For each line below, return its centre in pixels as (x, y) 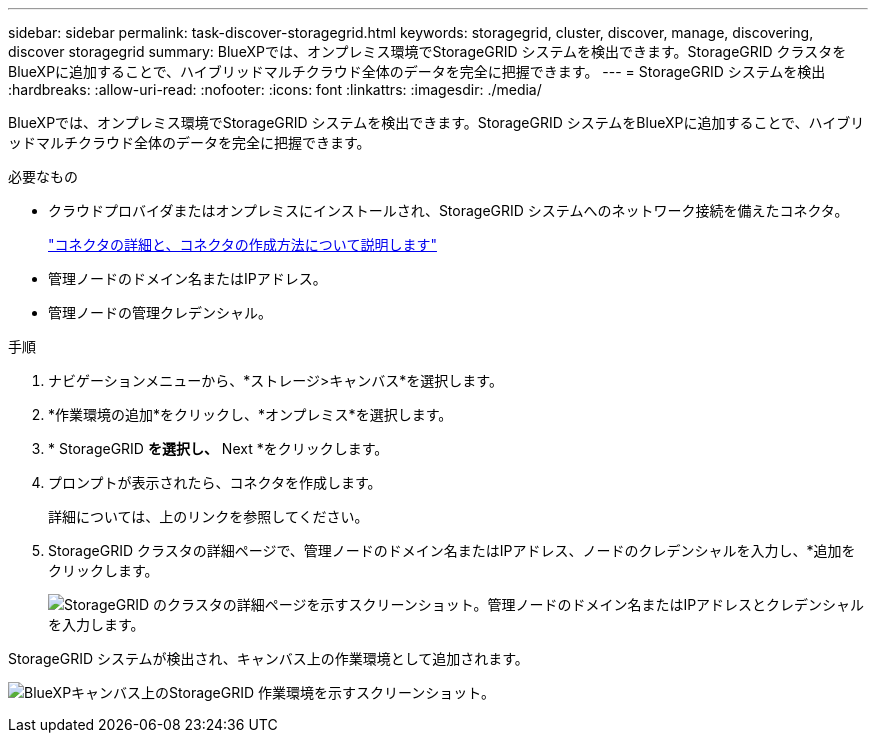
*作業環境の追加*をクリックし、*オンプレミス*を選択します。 (250, 414)
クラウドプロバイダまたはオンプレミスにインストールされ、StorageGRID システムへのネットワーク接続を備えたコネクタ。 (448, 210)
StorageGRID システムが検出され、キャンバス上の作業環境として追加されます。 (268, 658)
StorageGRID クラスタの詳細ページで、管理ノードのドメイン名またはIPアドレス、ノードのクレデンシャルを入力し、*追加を (452, 550)
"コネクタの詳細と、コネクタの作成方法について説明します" (242, 244)
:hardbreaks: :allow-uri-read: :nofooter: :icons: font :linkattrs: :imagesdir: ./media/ (275, 89)
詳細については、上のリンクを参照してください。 (208, 516)
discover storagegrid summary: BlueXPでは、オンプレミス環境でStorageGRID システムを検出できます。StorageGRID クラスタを (427, 51)
